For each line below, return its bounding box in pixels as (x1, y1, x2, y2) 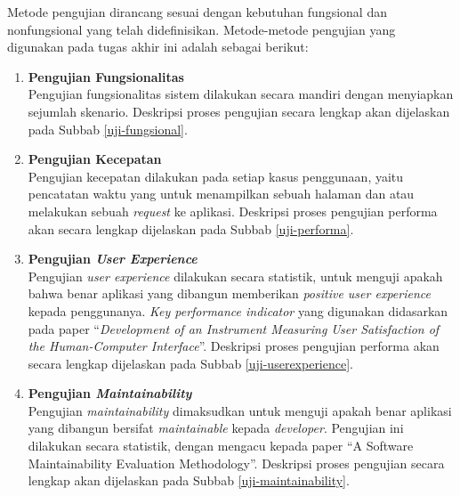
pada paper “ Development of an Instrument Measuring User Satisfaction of (28, 319, 440, 337)
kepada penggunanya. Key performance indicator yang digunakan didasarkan (28, 301, 448, 320)
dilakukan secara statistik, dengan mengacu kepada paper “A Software (28, 436, 414, 455)
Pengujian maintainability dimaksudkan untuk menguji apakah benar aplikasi (28, 401, 452, 419)
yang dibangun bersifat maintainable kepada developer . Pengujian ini (28, 419, 404, 437)
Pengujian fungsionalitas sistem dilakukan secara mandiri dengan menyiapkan (28, 85, 454, 103)
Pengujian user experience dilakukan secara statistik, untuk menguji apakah (28, 266, 443, 285)
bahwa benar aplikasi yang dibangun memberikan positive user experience (28, 284, 431, 303)
